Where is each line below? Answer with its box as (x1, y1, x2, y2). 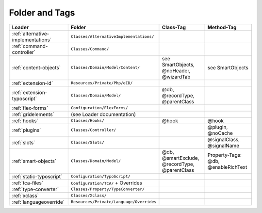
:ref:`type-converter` (12, 186, 59, 193)
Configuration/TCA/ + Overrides (70, 180, 143, 186)
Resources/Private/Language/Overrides (70, 199, 157, 205)
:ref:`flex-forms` (12, 104, 49, 111)
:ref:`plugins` (12, 127, 41, 133)
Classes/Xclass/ (70, 193, 107, 198)
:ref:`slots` (12, 139, 35, 146)
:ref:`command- (12, 43, 48, 49)
